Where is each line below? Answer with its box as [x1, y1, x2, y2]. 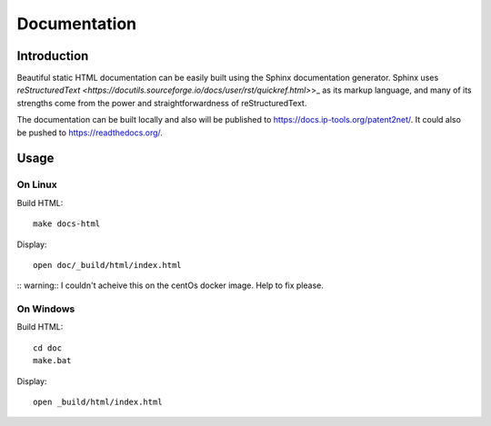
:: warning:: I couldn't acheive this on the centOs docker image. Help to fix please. [16, 280, 325, 291]
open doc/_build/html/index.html [33, 260, 182, 270]
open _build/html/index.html [33, 397, 163, 408]
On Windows [16, 302, 75, 315]
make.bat [33, 355, 72, 366]
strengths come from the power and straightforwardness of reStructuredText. [16, 97, 307, 108]
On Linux [16, 178, 58, 191]
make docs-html [33, 219, 101, 229]
